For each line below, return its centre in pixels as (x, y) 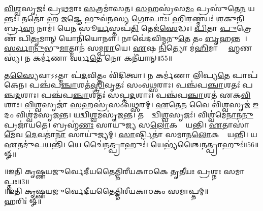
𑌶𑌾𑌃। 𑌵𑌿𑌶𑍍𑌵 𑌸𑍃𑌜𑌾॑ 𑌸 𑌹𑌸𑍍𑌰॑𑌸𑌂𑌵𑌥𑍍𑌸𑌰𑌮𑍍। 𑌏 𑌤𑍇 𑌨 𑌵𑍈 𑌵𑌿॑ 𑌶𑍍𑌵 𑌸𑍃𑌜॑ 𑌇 (131, 104)
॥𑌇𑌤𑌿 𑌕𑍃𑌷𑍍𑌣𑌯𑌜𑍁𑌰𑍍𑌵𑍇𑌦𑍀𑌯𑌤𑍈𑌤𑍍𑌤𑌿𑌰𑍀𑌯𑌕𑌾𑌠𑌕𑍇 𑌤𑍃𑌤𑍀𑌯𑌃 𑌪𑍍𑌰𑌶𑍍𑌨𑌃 (113, 171)
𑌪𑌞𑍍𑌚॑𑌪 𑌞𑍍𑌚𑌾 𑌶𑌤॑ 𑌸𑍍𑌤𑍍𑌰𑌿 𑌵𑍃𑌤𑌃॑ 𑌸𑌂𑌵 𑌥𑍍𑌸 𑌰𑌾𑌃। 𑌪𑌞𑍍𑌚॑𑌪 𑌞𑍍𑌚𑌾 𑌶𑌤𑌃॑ (135, 85)
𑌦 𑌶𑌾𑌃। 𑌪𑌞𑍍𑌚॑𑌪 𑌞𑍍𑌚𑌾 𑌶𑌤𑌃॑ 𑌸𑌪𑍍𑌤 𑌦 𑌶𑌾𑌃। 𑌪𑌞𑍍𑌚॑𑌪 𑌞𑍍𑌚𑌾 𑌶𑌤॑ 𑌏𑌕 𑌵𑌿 (133, 94)
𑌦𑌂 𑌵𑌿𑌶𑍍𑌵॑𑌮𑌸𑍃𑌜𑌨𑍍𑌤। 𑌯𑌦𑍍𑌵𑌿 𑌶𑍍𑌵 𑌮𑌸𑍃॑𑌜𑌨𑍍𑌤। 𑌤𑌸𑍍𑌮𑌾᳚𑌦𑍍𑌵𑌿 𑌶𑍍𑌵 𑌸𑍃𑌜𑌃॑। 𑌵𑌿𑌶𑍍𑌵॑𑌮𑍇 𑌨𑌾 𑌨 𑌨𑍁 (129, 114)
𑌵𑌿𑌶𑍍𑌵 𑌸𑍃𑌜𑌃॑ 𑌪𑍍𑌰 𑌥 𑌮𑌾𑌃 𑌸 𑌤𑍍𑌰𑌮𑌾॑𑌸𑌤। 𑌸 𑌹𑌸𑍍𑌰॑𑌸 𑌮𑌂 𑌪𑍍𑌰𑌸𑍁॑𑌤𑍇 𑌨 (125, 8)
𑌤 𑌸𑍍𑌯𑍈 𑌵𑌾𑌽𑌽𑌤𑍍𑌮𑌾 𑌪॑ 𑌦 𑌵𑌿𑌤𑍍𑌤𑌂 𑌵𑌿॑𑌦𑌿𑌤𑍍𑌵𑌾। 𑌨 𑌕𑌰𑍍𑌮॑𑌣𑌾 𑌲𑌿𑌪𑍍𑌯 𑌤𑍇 (117, 75)
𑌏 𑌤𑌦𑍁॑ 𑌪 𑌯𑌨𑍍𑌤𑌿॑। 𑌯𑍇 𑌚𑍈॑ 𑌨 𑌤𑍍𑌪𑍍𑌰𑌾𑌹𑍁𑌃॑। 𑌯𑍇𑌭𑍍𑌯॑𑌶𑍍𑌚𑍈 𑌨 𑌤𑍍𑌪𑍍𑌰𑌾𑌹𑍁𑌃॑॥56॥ (131, 144)
